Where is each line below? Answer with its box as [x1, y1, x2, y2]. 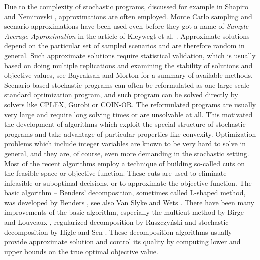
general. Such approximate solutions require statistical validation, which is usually [4, 50, 256, 60]
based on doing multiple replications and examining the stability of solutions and [4, 60, 253, 70]
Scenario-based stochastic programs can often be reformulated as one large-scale [4, 79, 249, 90]
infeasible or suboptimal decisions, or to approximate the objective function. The [4, 177, 252, 188]
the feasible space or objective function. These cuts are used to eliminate [4, 168, 227, 178]
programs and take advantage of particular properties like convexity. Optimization [4, 128, 256, 139]
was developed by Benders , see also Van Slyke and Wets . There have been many [4, 197, 254, 207]
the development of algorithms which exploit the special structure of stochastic [4, 119, 246, 129]
